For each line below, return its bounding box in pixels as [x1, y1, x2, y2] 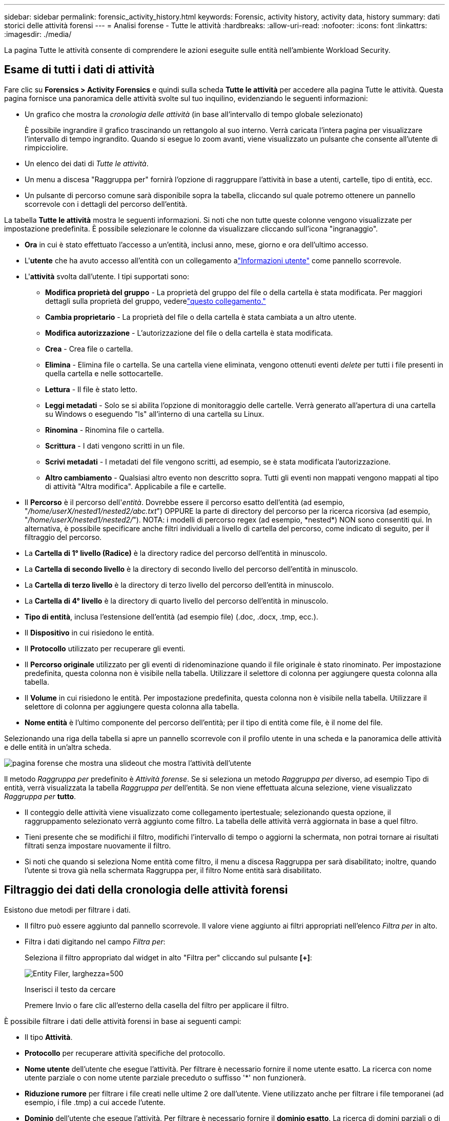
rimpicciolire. [25, 143, 68, 152]
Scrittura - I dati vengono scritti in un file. [45, 441, 185, 450]
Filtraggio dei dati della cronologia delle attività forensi [4, 883, 288, 897]
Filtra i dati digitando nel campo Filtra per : [25, 937, 166, 946]
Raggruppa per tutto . [4, 791, 76, 801]
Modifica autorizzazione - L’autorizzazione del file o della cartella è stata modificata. [45, 328, 333, 337]
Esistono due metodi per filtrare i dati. [4, 905, 131, 914]
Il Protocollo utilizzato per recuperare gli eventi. [25, 644, 186, 653]
